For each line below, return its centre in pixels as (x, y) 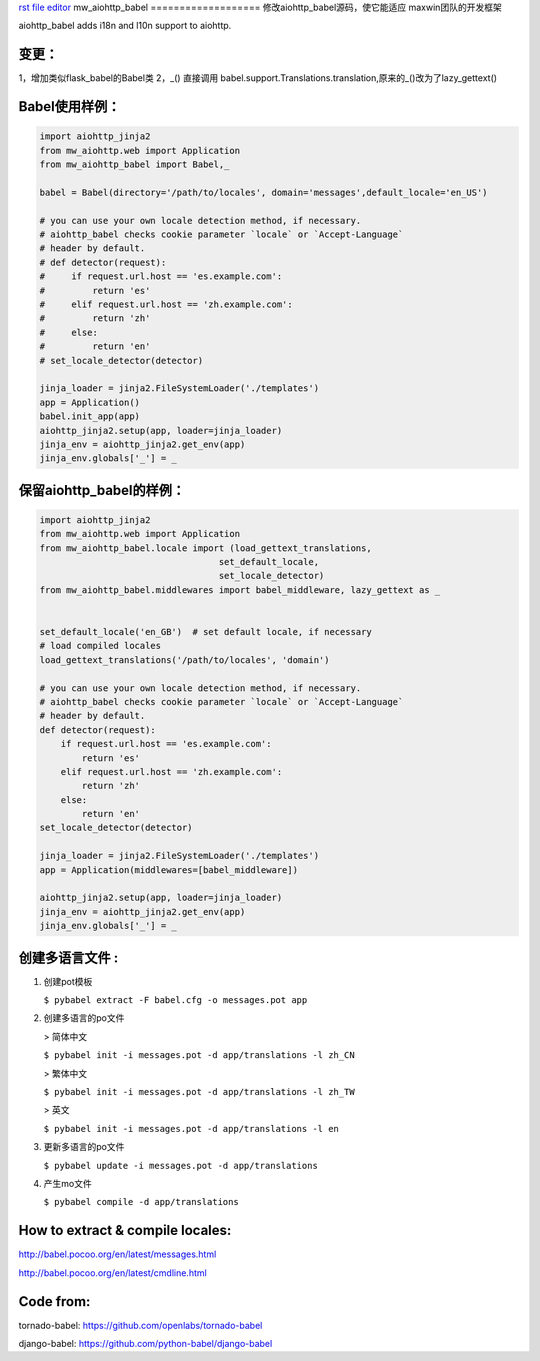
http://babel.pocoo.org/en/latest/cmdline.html (112, 1272)
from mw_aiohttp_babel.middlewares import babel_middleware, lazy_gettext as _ (240, 589)
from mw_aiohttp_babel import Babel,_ (134, 164)
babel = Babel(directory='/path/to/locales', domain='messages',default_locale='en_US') (264, 192)
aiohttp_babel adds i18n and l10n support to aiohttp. (125, 26)
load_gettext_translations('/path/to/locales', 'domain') (184, 659)
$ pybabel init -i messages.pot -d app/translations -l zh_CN (199, 1055)
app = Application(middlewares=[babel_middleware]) (169, 869)
